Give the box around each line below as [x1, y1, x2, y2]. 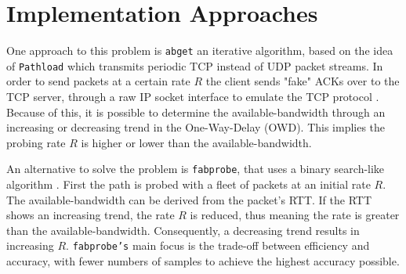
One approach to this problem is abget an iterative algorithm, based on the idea [6, 42, 393, 59]
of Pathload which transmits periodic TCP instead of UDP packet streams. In [6, 57, 383, 74]
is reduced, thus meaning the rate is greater [190, 207, 400, 223]
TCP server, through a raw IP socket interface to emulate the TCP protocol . [6, 88, 379, 105]
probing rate [6, 134, 66, 150]
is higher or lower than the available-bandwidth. [81, 134, 312, 150]
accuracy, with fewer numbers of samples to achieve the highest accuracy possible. [6, 253, 400, 269]
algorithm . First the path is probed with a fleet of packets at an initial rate [6, 176, 371, 193]
